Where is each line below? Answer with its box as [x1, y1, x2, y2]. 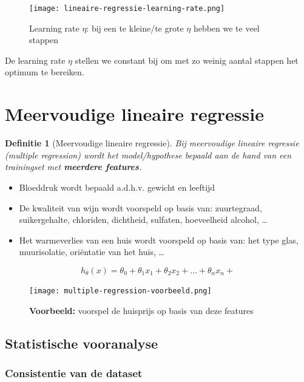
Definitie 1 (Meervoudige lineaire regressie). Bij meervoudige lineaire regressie [5, 137, 299, 149]
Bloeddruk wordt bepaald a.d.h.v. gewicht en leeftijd [19, 180, 215, 193]
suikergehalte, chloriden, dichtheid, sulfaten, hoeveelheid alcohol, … [19, 213, 268, 226]
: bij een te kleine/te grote [86, 21, 184, 34]
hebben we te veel [193, 21, 260, 34]
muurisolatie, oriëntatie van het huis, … [19, 245, 164, 258]
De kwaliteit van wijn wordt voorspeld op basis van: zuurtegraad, [19, 201, 262, 214]
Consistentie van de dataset [5, 365, 143, 380]
